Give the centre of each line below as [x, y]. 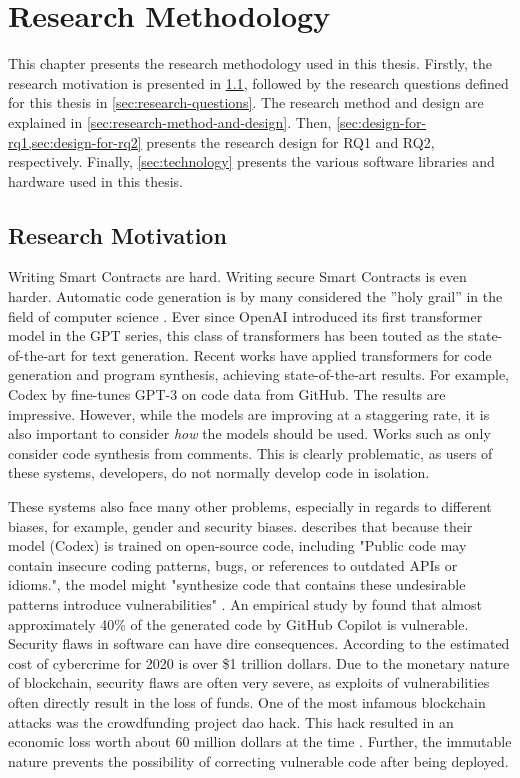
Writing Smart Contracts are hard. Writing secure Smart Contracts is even [237, 276]
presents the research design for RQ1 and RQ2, [290, 141]
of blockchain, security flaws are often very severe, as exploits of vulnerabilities [249, 682]
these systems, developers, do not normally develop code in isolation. [219, 472]
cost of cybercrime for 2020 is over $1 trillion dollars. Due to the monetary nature [259, 662]
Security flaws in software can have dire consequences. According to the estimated [259, 643]
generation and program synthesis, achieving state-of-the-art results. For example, [259, 374]
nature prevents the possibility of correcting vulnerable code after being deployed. [258, 760]
